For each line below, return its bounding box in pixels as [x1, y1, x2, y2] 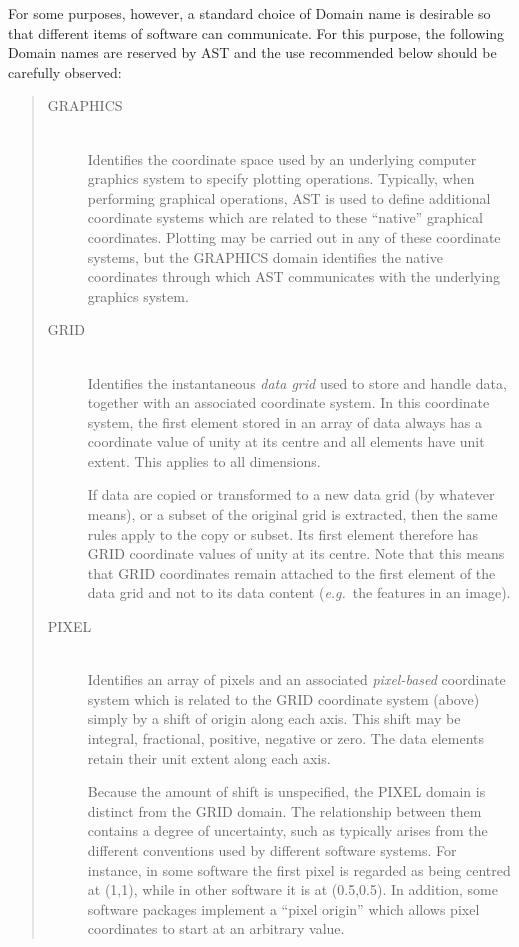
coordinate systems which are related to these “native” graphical [87, 207, 483, 228]
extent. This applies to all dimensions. [87, 450, 321, 471]
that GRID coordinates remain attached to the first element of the [87, 562, 496, 583]
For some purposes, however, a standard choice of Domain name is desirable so [8, 3, 491, 23]
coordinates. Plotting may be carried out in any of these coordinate [87, 226, 501, 247]
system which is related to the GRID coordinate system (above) [87, 688, 480, 709]
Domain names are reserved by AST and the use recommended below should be [8, 42, 497, 63]
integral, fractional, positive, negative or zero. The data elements [87, 728, 484, 748]
